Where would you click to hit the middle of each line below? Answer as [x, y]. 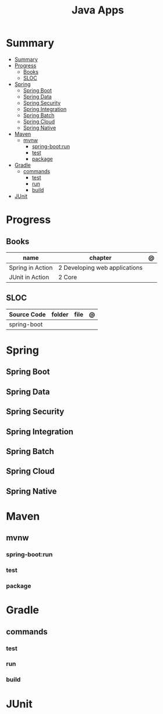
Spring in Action [31, 267]
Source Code [27, 314]
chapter [100, 258]
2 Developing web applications [100, 267]
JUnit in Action [29, 277]
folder [60, 314]
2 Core [68, 277]
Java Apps [98, 10]
